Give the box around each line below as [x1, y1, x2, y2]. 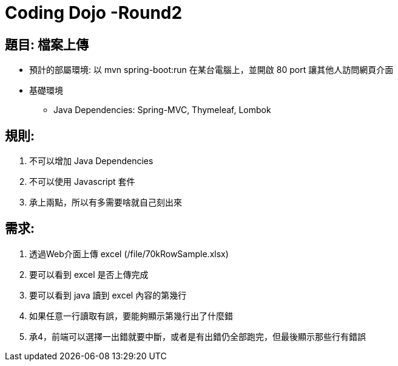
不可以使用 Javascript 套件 [29, 176, 135, 187]
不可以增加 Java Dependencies [29, 156, 153, 167]
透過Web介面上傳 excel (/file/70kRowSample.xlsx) [29, 248, 229, 259]
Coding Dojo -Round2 [5, 2, 183, 23]
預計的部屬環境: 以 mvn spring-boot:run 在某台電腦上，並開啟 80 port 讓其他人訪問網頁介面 [29, 64, 394, 75]
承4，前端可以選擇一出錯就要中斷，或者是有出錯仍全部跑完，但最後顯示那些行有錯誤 [29, 331, 366, 342]
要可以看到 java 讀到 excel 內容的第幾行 [29, 289, 187, 300]
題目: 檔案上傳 [5, 36, 89, 52]
